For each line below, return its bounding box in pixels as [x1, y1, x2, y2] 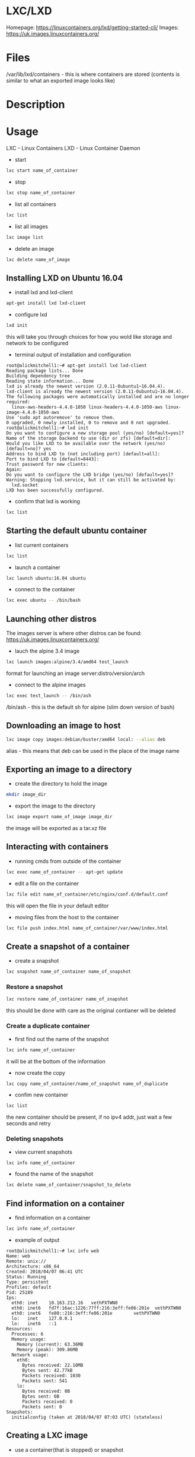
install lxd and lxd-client [14, 289, 73, 296]
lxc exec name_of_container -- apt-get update [6, 869, 123, 875]
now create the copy [14, 1069, 65, 1076]
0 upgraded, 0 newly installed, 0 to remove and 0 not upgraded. [6, 420, 171, 425]
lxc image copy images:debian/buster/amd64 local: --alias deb [6, 736, 166, 742]
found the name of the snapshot [14, 1171, 94, 1178]
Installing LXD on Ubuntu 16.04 [6, 273, 123, 283]
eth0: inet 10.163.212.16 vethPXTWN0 [11, 1300, 118, 1306]
